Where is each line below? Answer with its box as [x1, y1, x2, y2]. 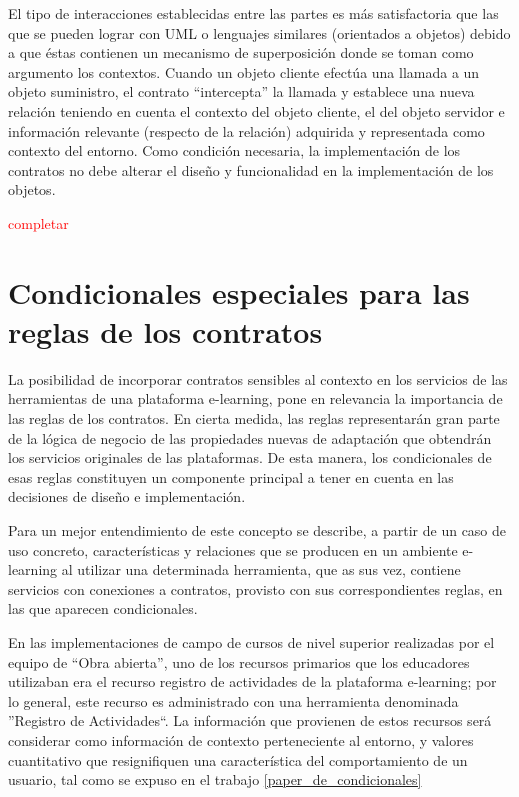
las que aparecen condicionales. [8, 598, 198, 619]
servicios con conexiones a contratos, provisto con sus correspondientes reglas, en [8, 578, 503, 599]
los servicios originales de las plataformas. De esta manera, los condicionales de [8, 447, 492, 468]
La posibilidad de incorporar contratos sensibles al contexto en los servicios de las [8, 368, 508, 389]
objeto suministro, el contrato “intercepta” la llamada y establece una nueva [8, 81, 475, 102]
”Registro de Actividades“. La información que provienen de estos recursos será [8, 710, 492, 731]
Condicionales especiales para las [8, 271, 470, 312]
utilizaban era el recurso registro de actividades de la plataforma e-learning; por [8, 671, 497, 692]
